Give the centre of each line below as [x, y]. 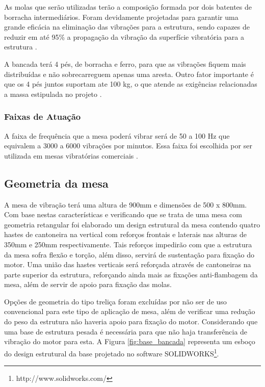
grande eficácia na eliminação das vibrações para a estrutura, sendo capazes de [127, 27]
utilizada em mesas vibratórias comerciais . [71, 155]
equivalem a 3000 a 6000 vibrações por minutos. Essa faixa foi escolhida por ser [128, 146]
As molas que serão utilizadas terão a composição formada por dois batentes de [128, 7]
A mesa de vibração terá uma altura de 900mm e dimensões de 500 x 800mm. [126, 204]
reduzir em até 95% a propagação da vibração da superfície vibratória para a [124, 36]
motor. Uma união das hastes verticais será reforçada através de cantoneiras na [128, 264]
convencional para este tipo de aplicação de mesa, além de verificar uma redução [130, 311]
